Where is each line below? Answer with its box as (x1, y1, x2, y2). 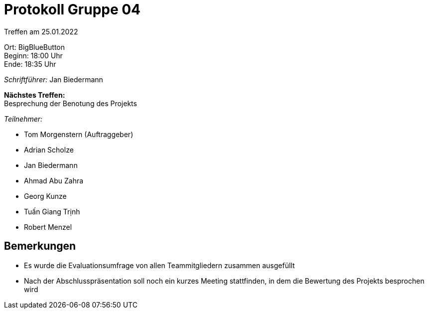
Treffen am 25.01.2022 (4, 27, 78, 36)
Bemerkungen (4, 240, 76, 253)
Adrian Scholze (24, 145, 74, 154)
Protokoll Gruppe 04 (4, 1, 141, 18)
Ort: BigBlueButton (4, 42, 65, 51)
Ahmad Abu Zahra (24, 176, 84, 185)
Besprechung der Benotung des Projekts (4, 99, 137, 108)
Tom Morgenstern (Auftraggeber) (24, 130, 134, 139)
